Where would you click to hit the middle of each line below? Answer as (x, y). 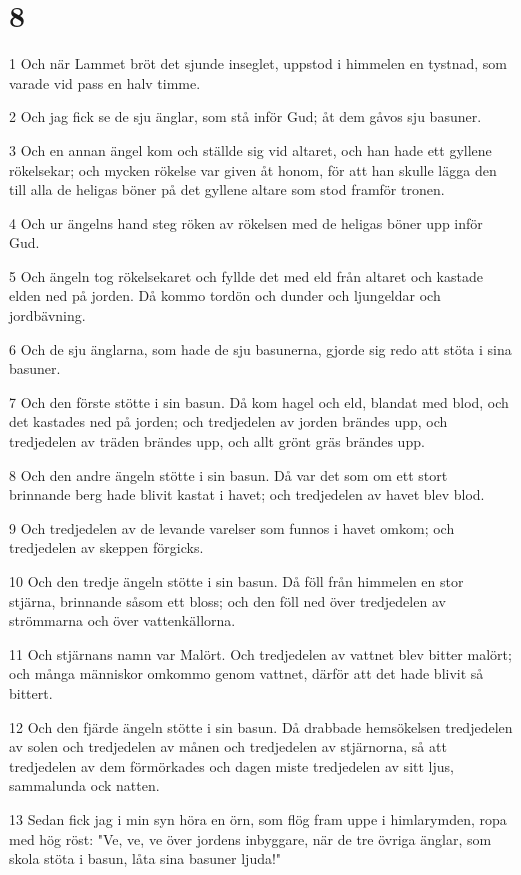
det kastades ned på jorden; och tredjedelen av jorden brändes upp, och (228, 421)
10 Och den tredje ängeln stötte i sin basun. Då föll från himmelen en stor (236, 581)
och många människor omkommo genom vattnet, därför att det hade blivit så (246, 673)
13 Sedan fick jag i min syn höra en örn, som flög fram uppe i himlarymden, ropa (258, 818)
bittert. (31, 692)
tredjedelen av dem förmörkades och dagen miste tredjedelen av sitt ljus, (231, 765)
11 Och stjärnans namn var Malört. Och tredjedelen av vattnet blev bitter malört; (260, 653)
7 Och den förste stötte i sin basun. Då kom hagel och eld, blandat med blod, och (259, 401)
